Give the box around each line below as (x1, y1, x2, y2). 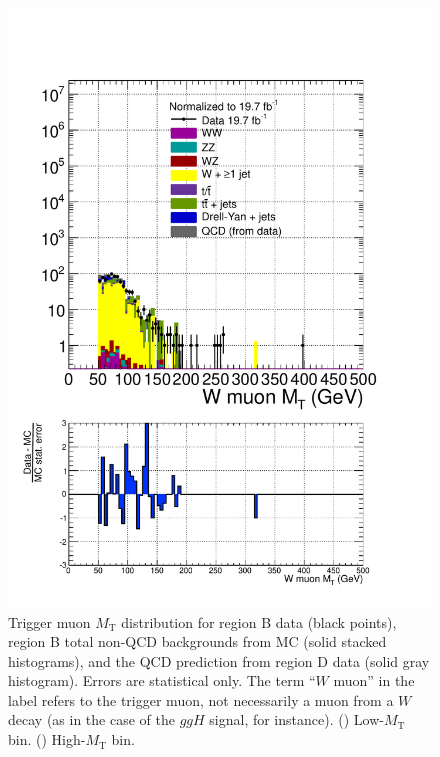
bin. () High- (8, 729, 86, 750)
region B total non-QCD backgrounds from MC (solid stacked (8, 631, 387, 652)
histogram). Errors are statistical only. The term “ (8, 670, 316, 691)
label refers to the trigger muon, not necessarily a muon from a (8, 689, 394, 710)
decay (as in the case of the (8, 709, 175, 730)
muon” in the (333, 670, 415, 691)
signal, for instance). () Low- (209, 709, 384, 730)
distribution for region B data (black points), (121, 611, 397, 632)
